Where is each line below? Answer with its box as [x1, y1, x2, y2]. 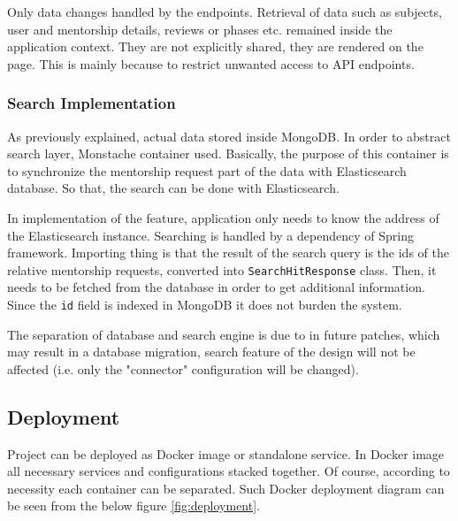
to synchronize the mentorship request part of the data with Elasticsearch [7, 161, 407, 180]
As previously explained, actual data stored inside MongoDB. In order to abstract [7, 126, 451, 145]
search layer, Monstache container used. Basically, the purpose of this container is [7, 144, 449, 163]
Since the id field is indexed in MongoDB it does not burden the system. [7, 295, 402, 313]
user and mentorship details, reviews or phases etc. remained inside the [7, 19, 393, 38]
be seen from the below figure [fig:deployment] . [7, 496, 261, 515]
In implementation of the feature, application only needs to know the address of [7, 208, 439, 226]
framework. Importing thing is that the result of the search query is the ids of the [7, 243, 449, 262]
